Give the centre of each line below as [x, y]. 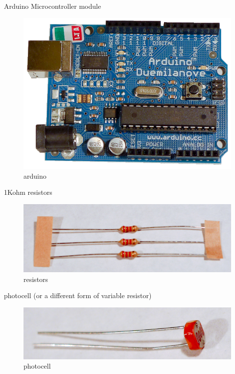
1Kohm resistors [28, 192]
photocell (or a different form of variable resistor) [78, 295]
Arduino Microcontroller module [53, 6]
